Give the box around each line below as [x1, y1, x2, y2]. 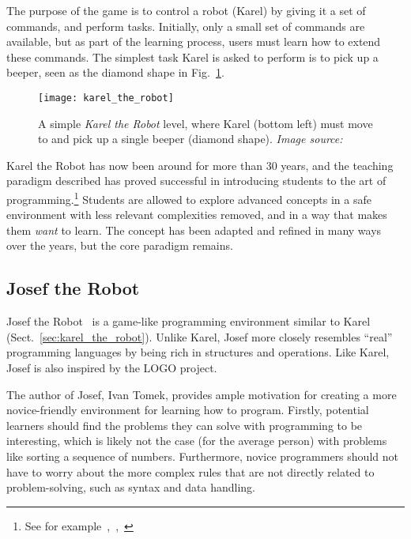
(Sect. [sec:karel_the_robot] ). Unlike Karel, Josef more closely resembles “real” [6, 328, 393, 345]
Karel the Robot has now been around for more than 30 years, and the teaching [6, 156, 394, 173]
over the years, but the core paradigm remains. [6, 237, 233, 254]
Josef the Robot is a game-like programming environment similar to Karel [6, 313, 371, 330]
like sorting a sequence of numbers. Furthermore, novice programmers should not [6, 447, 398, 464]
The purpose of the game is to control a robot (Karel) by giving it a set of [6, 2, 366, 18]
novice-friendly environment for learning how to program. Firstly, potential [6, 401, 369, 418]
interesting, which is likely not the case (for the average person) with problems [6, 432, 387, 449]
